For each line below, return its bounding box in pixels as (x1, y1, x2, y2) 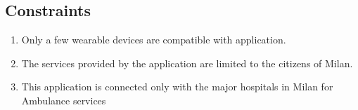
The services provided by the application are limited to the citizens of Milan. (21, 55, 353, 70)
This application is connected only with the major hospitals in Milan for (21, 79, 333, 94)
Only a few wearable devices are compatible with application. (21, 32, 286, 47)
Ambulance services (21, 92, 106, 107)
